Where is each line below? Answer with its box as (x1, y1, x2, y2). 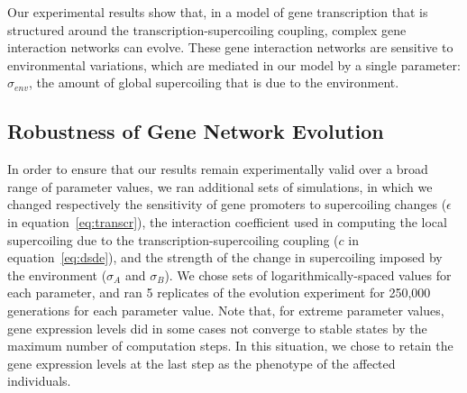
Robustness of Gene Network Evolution (7, 117, 384, 145)
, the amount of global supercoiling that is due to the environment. (29, 73, 399, 92)
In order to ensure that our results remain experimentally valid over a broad (7, 160, 428, 178)
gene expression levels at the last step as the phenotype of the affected (7, 353, 396, 372)
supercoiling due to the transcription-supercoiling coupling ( (7, 230, 339, 249)
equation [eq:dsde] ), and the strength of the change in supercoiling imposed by (7, 248, 443, 267)
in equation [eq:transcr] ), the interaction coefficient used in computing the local (7, 212, 447, 231)
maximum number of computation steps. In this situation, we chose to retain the (7, 336, 453, 355)
